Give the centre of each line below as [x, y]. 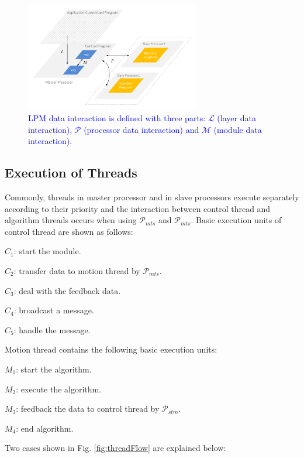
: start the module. [47, 251]
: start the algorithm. [54, 369]
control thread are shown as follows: [69, 231]
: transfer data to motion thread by [77, 270]
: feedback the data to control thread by [88, 409]
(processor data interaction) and [141, 129]
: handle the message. [52, 329]
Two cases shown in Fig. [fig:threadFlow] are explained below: [115, 448]
